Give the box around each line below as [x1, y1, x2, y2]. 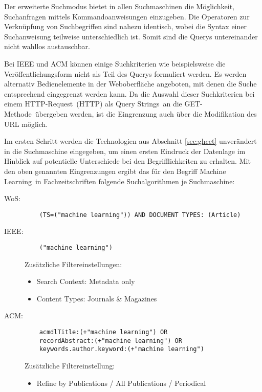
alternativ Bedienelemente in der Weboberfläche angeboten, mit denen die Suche [4, 78, 257, 89]
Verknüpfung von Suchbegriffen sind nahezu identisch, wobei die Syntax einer [4, 21, 247, 32]
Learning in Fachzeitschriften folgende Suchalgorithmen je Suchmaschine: [4, 176, 235, 186]
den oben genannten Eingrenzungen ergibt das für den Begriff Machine [4, 165, 226, 176]
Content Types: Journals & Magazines [36, 293, 157, 303]
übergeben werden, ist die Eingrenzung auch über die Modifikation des [35, 108, 257, 119]
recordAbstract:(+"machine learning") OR [39, 337, 182, 344]
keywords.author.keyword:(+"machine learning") [39, 345, 204, 353]
